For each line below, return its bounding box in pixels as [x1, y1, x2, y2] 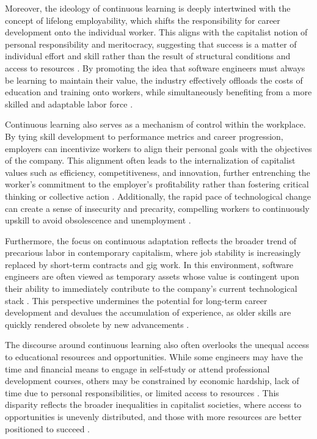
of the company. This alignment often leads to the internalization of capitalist [5, 154, 296, 167]
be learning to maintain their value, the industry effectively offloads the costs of [5, 73, 303, 86]
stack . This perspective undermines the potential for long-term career [5, 294, 268, 307]
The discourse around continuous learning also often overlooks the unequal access [5, 338, 310, 351]
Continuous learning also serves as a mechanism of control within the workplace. [5, 118, 306, 131]
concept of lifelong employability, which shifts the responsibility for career [5, 13, 280, 26]
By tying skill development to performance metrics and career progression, [5, 129, 283, 142]
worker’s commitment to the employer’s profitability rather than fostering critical [5, 178, 309, 190]
